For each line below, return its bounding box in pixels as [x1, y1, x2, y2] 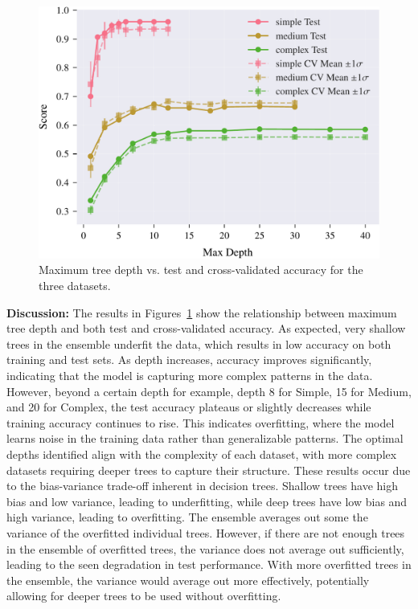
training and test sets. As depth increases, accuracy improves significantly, [6, 351, 372, 368]
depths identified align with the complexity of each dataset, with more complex [6, 445, 397, 462]
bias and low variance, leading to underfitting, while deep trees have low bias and [6, 493, 408, 509]
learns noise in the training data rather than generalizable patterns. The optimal [6, 430, 404, 447]
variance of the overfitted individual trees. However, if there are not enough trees [6, 524, 405, 541]
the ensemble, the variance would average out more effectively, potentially [6, 571, 370, 588]
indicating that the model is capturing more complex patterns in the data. [6, 367, 373, 384]
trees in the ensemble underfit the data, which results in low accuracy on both [6, 335, 391, 352]
